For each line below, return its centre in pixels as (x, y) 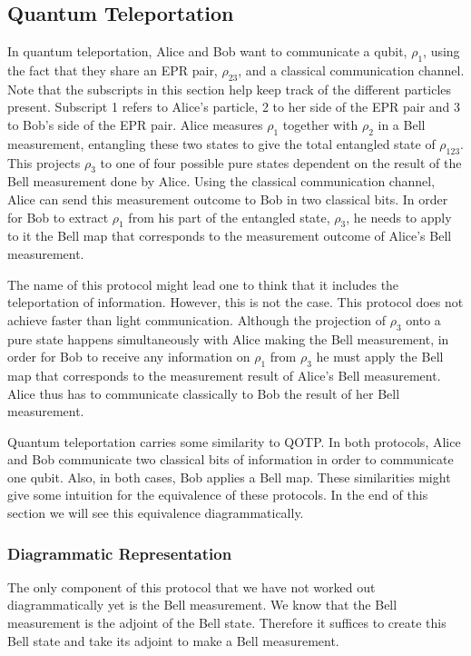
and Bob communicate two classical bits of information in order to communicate (231, 459)
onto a (423, 319)
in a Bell (402, 124)
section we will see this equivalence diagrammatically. (156, 513)
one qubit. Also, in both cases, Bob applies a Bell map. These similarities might (229, 477)
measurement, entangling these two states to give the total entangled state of (221, 143)
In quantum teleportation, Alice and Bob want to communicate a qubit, (207, 51)
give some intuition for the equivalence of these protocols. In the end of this (218, 495)
